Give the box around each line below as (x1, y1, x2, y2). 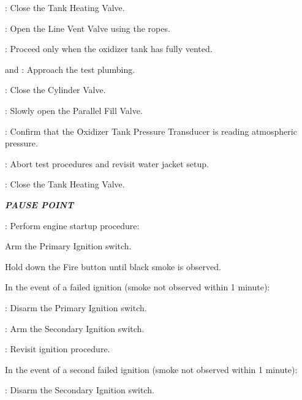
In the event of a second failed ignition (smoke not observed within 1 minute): (5, 363, 298, 375)
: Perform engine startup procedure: (5, 219, 140, 232)
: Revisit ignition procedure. (5, 342, 110, 355)
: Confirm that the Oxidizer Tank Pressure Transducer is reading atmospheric (5, 124, 297, 137)
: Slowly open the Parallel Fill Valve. (5, 104, 143, 116)
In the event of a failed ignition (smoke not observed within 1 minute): (5, 281, 270, 293)
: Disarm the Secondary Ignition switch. (5, 383, 154, 396)
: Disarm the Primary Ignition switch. (5, 301, 147, 314)
